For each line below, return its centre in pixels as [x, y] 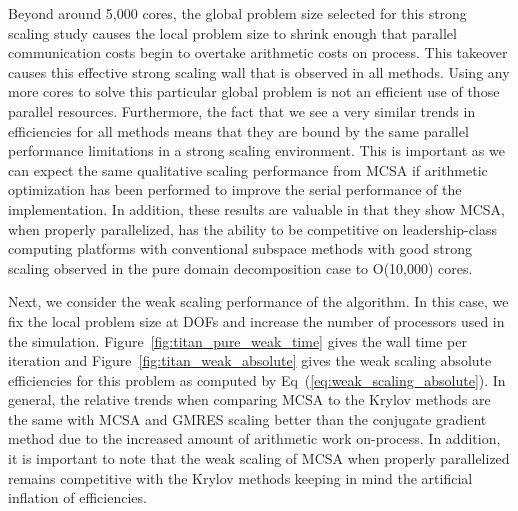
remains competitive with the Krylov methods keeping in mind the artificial [240, 477]
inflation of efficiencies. [77, 497]
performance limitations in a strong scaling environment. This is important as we [256, 150]
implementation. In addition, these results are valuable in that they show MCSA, [257, 208]
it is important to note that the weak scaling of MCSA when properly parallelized [259, 458]
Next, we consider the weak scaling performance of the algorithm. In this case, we [258, 301]
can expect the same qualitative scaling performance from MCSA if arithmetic [248, 169]
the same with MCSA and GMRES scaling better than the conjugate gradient [247, 418]
